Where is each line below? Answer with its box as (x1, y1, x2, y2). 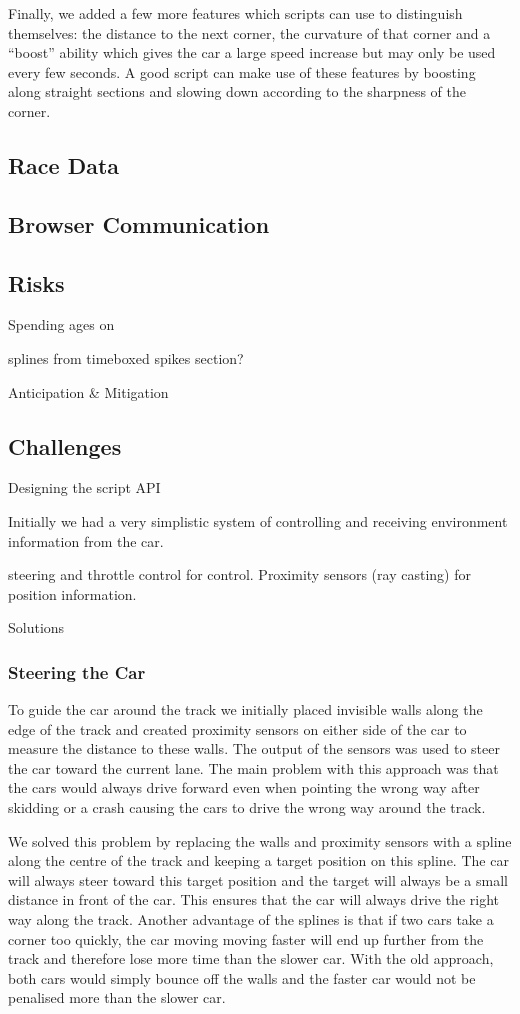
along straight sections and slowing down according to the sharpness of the (8, 81, 466, 102)
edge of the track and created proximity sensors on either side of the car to (8, 718, 467, 739)
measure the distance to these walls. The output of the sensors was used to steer (8, 738, 500, 759)
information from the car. (8, 530, 164, 551)
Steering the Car (8, 659, 146, 684)
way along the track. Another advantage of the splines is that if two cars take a (8, 909, 494, 930)
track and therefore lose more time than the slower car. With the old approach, (8, 948, 494, 969)
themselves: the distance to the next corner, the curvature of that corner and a (8, 22, 491, 43)
